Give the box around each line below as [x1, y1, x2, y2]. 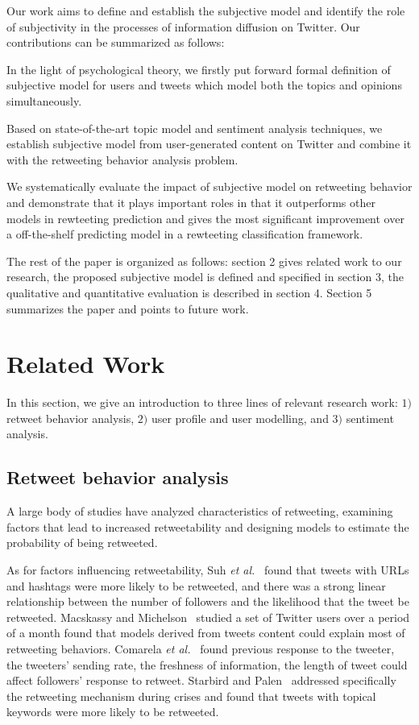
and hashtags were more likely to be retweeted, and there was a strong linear [6, 577, 386, 594]
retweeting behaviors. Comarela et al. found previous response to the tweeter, [6, 640, 395, 657]
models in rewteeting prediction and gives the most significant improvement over [6, 209, 404, 226]
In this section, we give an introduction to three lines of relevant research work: [6, 394, 398, 411]
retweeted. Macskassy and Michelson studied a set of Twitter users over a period [6, 608, 410, 625]
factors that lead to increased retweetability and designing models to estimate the [6, 518, 409, 535]
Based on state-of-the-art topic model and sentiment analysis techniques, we [6, 119, 383, 136]
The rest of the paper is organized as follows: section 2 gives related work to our [6, 252, 402, 269]
